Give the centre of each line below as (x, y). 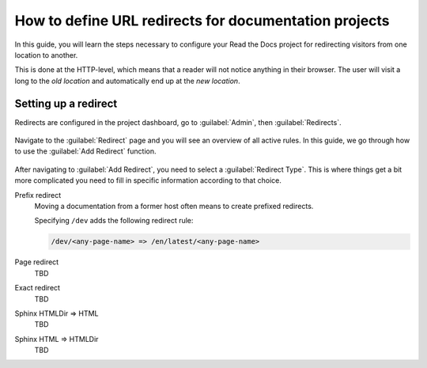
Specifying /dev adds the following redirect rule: (114, 221)
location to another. (46, 55)
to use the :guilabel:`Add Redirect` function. (86, 151)
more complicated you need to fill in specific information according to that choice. (148, 180)
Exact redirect (38, 288)
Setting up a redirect (66, 103)
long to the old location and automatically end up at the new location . (127, 81)
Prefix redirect (38, 195)
